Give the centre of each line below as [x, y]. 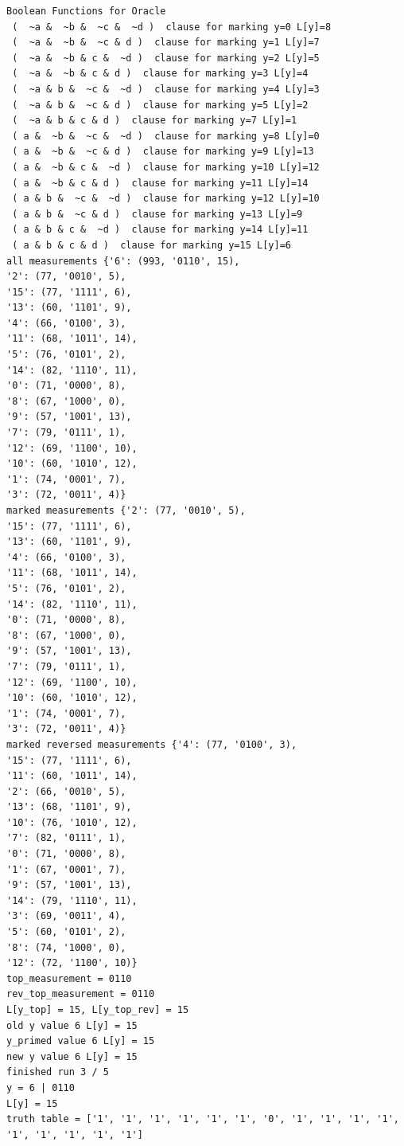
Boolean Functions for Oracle [86, 11]
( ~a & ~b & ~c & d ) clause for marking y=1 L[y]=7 [166, 43]
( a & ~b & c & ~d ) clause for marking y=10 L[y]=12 [166, 167]
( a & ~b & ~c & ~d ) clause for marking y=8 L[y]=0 [166, 136]
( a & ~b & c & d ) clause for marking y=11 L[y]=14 [160, 183]
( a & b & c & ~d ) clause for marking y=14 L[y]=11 [160, 230]
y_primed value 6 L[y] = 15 [81, 1041]
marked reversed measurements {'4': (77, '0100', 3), [152, 744]
